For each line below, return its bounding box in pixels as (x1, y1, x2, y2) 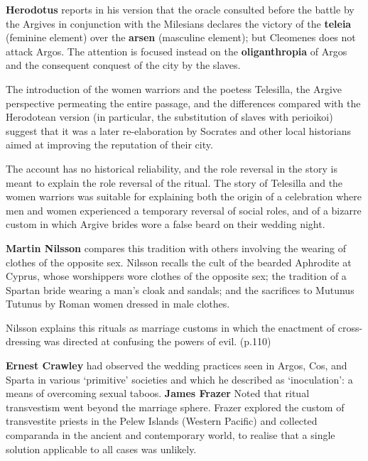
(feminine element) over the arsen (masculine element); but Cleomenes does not (6, 30, 356, 45)
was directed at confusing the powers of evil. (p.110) (43, 334, 271, 349)
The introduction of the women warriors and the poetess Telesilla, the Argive (6, 81, 342, 96)
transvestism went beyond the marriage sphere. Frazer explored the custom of (6, 399, 345, 414)
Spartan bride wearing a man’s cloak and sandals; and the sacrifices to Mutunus (6, 282, 355, 297)
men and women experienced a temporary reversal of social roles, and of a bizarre (6, 202, 362, 217)
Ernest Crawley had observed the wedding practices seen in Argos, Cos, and (6, 358, 347, 373)
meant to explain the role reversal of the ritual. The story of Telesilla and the (6, 175, 343, 190)
